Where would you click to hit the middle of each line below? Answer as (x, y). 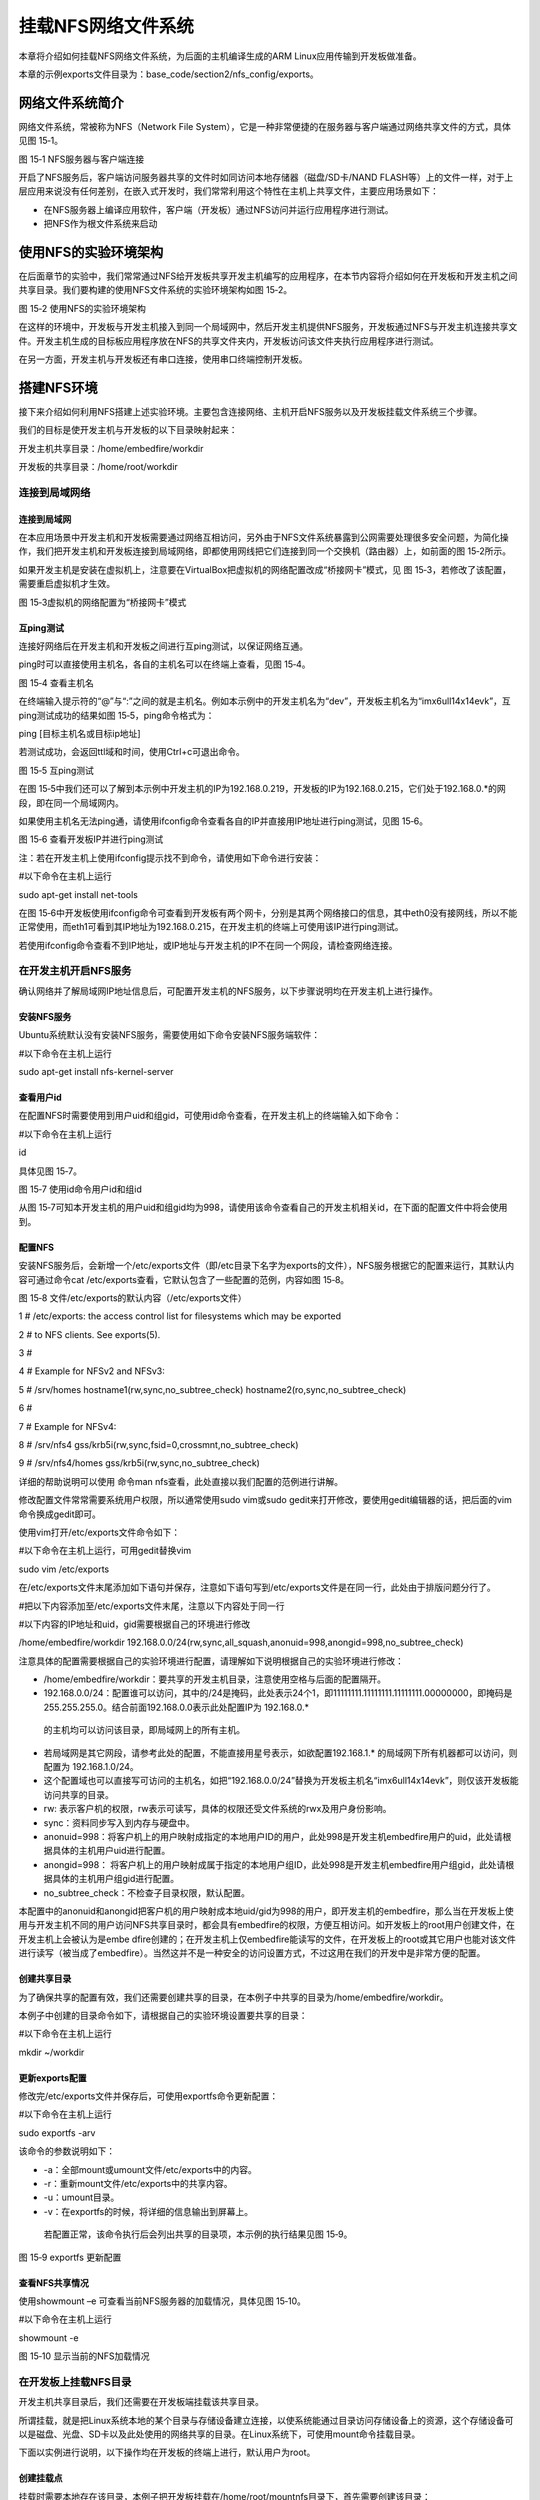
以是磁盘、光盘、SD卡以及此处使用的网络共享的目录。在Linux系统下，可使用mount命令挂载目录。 (219, 2434)
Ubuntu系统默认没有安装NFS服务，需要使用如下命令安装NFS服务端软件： (169, 1035)
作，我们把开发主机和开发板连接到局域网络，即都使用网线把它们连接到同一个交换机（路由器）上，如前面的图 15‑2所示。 (265, 551)
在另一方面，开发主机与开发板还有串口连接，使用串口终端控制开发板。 (163, 359)
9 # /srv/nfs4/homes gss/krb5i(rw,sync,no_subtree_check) (139, 1463)
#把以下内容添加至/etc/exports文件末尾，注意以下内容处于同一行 (151, 1606)
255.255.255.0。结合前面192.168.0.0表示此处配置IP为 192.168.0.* (176, 1707)
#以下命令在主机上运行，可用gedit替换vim (105, 1551)
